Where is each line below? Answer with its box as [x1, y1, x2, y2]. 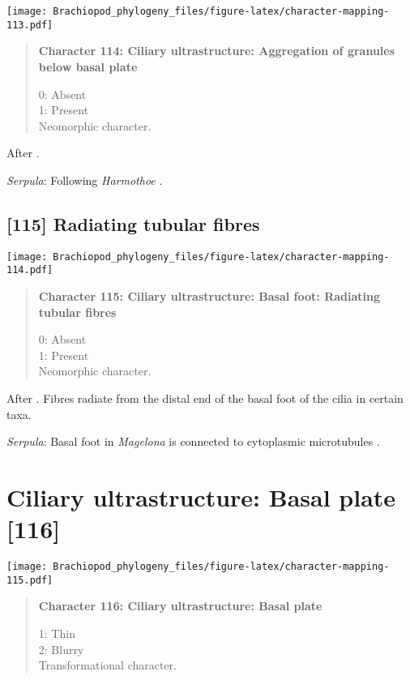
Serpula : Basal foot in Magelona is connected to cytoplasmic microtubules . [6, 433, 380, 450]
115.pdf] [6, 574, 53, 586]
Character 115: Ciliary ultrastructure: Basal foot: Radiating [38, 287, 381, 304]
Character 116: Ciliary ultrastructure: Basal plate [38, 597, 322, 614]
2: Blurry [38, 640, 84, 657]
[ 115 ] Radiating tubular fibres [6, 211, 260, 236]
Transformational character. [38, 656, 177, 674]
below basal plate [38, 58, 138, 75]
